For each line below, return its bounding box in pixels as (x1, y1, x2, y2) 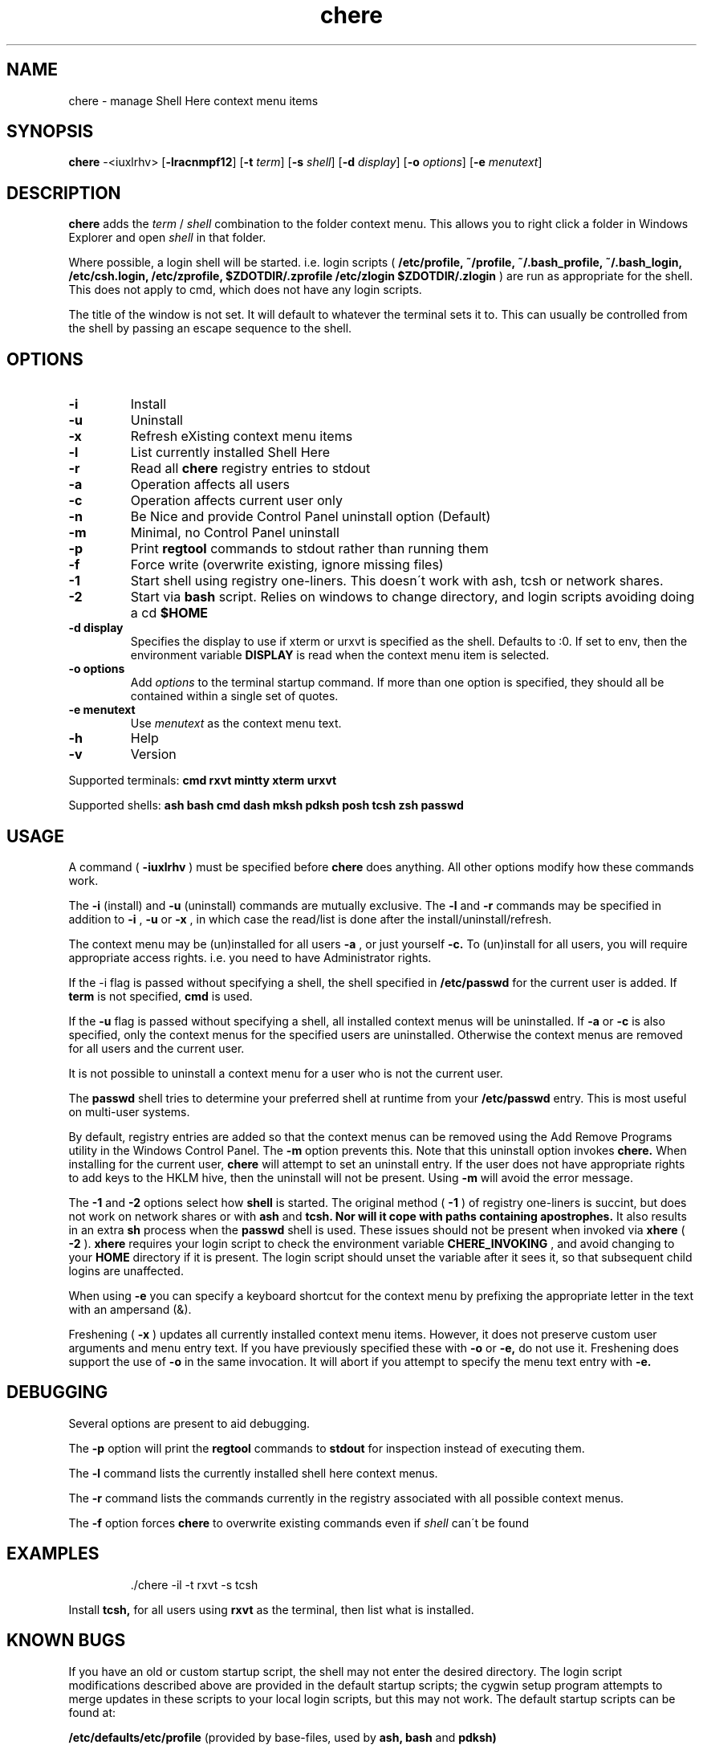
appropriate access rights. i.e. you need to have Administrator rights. (68, 950, 432, 964)
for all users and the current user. (68, 1041, 245, 1055)
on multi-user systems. (68, 1104, 190, 1119)
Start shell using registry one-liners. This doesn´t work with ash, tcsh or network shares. (130, 573, 664, 589)
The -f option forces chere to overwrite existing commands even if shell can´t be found (68, 1515, 529, 1530)
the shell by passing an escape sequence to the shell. (68, 321, 352, 336)
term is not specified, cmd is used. (68, 989, 253, 1003)
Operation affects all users (130, 476, 290, 493)
